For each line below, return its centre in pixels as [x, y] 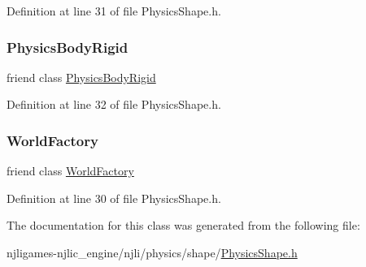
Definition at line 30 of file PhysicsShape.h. [114, 198]
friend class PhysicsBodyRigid [81, 77]
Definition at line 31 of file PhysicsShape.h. [114, 11]
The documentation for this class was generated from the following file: [183, 225]
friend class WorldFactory [70, 171]
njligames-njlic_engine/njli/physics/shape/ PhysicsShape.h [152, 252]
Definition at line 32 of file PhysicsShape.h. [114, 104]
